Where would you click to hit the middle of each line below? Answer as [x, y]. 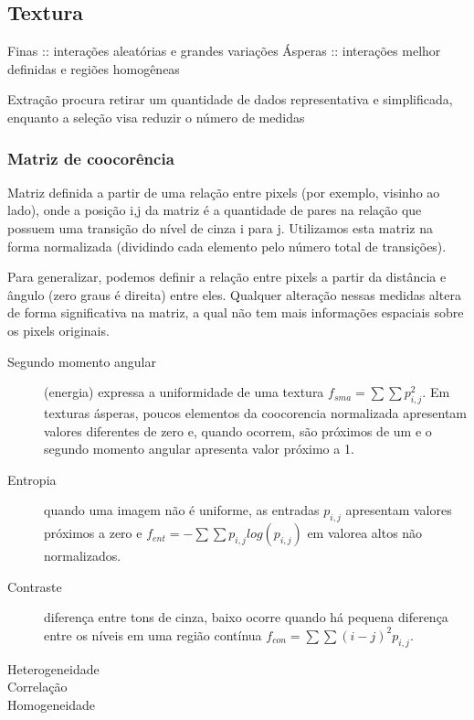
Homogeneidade [52, 704]
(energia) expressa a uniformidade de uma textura [184, 392]
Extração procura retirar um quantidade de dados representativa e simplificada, [230, 99]
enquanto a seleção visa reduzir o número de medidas [156, 117]
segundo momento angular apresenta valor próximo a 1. [199, 449]
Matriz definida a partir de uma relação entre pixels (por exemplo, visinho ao [224, 192]
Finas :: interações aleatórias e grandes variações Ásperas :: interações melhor [224, 51]
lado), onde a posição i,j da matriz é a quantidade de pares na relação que [215, 210]
